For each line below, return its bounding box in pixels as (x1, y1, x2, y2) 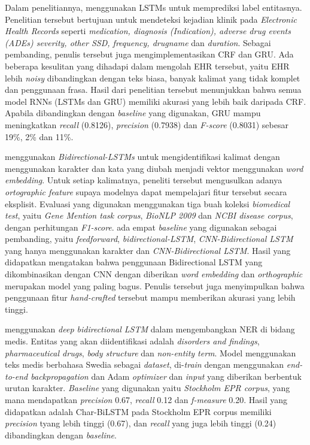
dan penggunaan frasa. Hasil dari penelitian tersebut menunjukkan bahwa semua (5, 83, 302, 96)
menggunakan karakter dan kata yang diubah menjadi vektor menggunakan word (5, 162, 303, 174)
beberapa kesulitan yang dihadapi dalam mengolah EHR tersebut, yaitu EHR (5, 59, 290, 72)
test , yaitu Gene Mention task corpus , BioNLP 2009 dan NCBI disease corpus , (5, 209, 293, 222)
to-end (5, 370, 28, 382)
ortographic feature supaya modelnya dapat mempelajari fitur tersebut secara (5, 185, 287, 198)
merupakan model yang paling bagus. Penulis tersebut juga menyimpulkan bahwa (5, 279, 305, 292)
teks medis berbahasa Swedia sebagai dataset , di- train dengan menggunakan (5, 358, 284, 371)
